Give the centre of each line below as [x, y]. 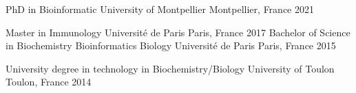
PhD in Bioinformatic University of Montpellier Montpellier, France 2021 [160, 9]
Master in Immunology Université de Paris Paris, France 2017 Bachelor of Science [178, 32]
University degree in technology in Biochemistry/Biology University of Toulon [170, 68]
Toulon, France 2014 [49, 82]
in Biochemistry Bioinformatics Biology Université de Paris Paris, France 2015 [171, 45]
